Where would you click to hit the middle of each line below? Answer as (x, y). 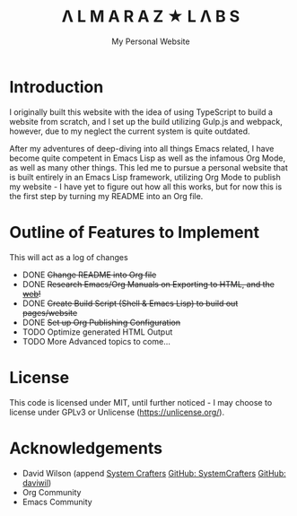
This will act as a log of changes (69, 257)
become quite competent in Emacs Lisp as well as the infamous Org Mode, (147, 158)
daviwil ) (37, 483)
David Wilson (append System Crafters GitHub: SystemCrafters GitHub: (154, 473)
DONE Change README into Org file (89, 275)
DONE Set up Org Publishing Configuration (101, 322)
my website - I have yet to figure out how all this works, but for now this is (146, 187)
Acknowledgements (86, 448)
